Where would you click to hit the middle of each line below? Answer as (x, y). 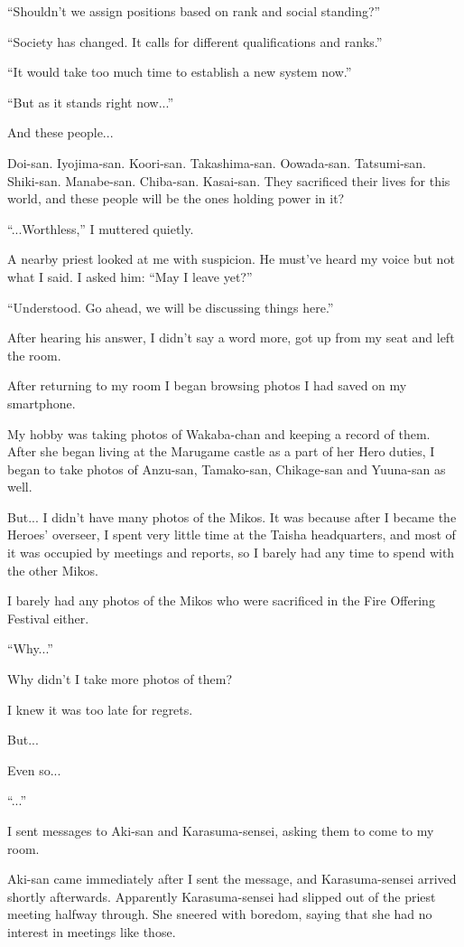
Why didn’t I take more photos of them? (120, 679)
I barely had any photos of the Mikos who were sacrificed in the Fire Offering (221, 600)
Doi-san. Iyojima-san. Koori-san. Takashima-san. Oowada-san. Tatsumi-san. (217, 162)
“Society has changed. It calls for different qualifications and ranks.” (195, 41)
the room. (34, 355)
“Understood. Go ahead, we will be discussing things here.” (171, 307)
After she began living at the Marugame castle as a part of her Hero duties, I (221, 451)
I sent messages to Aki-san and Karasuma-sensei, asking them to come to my (221, 830)
